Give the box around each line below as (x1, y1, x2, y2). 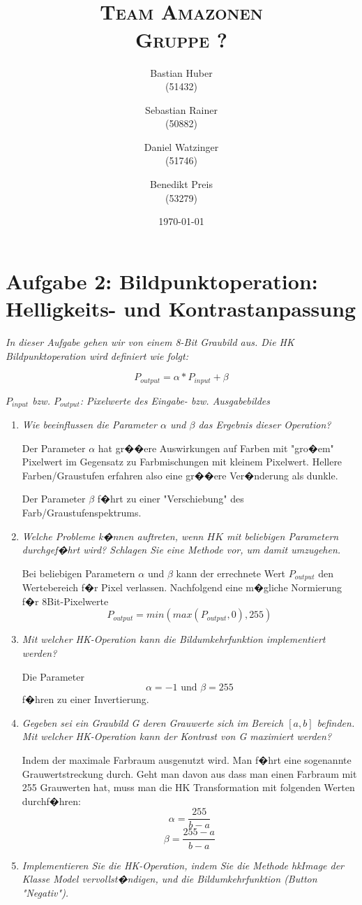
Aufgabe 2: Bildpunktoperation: (6, 266, 318, 295)
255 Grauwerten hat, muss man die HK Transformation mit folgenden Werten (22, 780, 355, 795)
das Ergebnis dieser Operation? (198, 417, 331, 432)
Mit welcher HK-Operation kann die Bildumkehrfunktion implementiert (22, 632, 326, 646)
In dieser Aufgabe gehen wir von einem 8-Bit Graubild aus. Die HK (6, 334, 294, 349)
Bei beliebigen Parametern (22, 565, 135, 580)
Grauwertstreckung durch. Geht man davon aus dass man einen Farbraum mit (22, 766, 357, 781)
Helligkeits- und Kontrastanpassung (6, 294, 356, 323)
